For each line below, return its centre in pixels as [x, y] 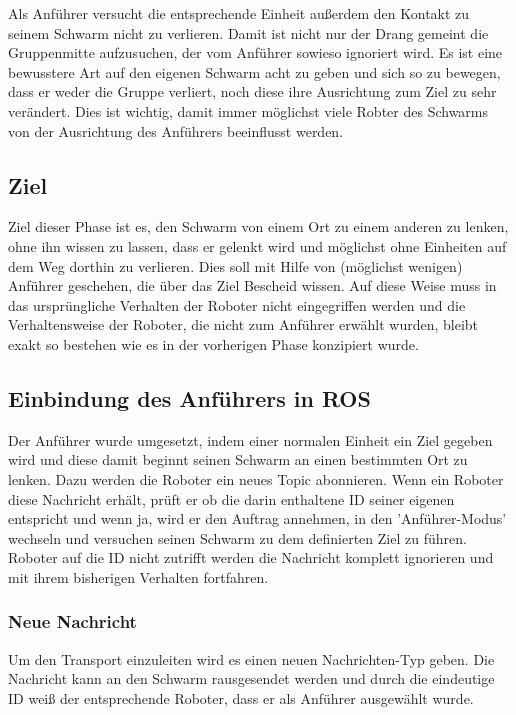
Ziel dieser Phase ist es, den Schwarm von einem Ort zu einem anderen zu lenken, [258, 226]
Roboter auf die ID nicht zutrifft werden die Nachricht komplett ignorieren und [251, 557]
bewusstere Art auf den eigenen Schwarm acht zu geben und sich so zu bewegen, [254, 71]
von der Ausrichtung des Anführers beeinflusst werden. [176, 130]
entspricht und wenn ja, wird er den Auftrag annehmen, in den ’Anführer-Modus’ [257, 518]
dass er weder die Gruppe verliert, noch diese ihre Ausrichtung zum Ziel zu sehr [252, 91]
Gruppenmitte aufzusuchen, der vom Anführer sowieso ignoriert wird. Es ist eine [255, 52]
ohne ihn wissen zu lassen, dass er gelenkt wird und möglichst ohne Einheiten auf [257, 245]
